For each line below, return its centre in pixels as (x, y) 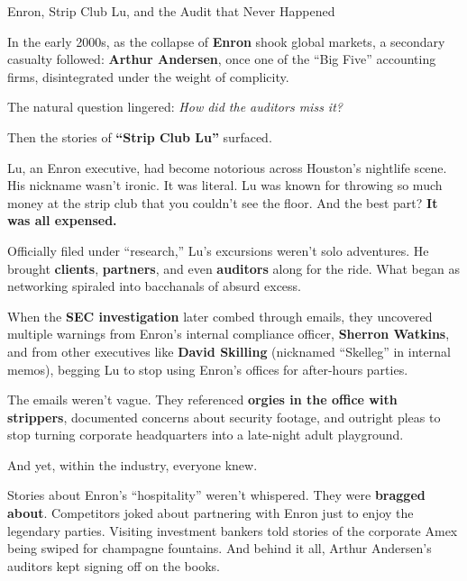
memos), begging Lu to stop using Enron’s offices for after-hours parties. (208, 369)
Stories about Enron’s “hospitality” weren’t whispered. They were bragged (216, 495)
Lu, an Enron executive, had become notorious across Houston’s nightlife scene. (227, 167)
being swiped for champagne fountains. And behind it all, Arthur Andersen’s (220, 548)
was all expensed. (62, 220)
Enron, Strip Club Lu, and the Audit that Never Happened (171, 11)
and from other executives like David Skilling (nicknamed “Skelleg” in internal (229, 351)
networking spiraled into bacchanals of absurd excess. (155, 286)
